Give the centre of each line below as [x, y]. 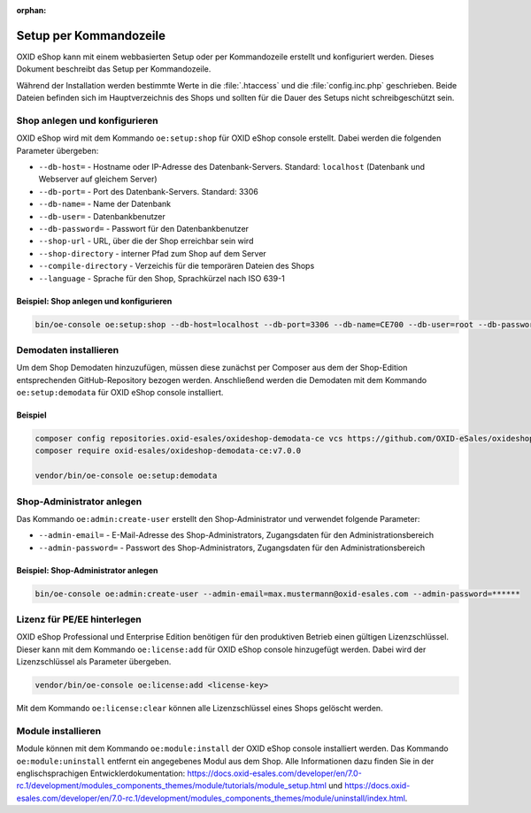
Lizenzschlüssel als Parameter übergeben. [94, 662]
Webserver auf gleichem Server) [98, 179]
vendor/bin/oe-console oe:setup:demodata [126, 476]
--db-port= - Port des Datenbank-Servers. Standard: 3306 [148, 191]
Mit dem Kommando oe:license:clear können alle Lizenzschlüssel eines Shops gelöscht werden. [200, 709]
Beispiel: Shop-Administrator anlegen [87, 570]
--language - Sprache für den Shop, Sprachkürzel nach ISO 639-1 [162, 278]
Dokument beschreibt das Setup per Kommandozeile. [114, 69]
